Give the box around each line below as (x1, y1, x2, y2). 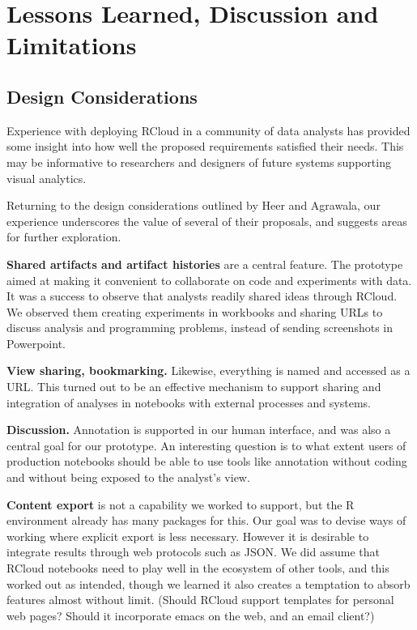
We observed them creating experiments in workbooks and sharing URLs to (6, 303, 383, 320)
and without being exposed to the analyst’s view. (6, 469, 250, 486)
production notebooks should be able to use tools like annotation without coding (6, 453, 407, 470)
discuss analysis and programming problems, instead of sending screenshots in (6, 319, 394, 336)
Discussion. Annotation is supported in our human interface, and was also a (6, 421, 391, 438)
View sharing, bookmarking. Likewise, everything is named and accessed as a (6, 362, 411, 379)
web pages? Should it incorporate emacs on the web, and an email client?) (6, 607, 375, 624)
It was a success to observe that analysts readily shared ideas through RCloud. (6, 287, 398, 304)
